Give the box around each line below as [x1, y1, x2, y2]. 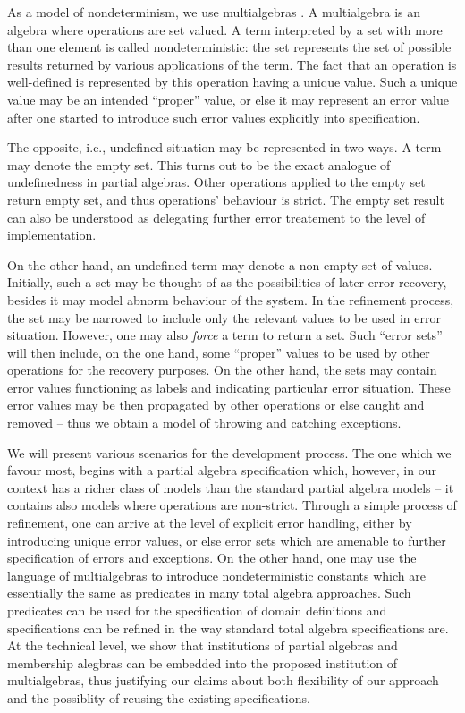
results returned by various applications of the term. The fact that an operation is [7, 55, 457, 73]
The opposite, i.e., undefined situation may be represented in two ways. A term [7, 138, 442, 157]
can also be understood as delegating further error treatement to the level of [7, 208, 426, 226]
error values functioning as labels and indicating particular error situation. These [7, 378, 451, 396]
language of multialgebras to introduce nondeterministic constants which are [7, 565, 426, 584]
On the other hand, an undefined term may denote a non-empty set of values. [7, 255, 433, 274]
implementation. [7, 225, 97, 244]
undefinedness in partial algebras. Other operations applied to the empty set [7, 173, 426, 191]
